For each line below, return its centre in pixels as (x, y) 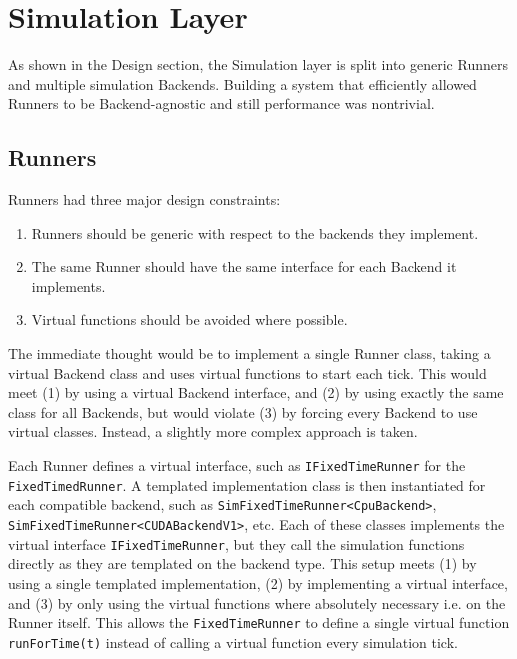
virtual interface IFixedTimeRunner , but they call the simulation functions (236, 543)
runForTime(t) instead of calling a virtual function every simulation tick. (233, 641)
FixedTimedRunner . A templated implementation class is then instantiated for (247, 484)
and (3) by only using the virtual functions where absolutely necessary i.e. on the (257, 602)
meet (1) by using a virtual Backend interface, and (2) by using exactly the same (256, 392)
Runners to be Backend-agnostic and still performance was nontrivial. (221, 103)
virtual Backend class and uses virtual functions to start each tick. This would (247, 372)
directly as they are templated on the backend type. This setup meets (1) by (242, 563)
